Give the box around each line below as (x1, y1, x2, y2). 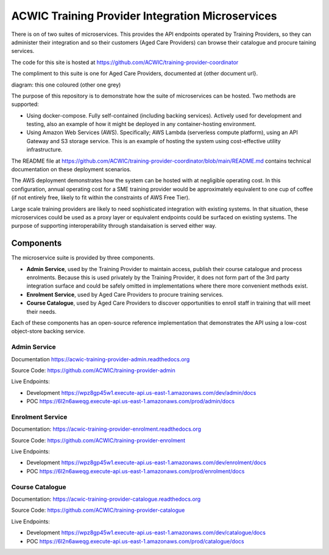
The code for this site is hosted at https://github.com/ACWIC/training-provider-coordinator (11, 58, 239, 66)
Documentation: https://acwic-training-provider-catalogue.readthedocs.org (11, 495, 201, 503)
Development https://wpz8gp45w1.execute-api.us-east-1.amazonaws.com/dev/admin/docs (26, 389, 256, 396)
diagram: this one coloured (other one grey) (11, 81, 121, 88)
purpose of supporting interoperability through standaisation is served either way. (11, 222, 217, 230)
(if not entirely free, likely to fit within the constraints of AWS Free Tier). (11, 194, 190, 201)
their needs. (26, 308, 57, 315)
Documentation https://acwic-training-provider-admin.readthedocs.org (11, 355, 190, 362)
